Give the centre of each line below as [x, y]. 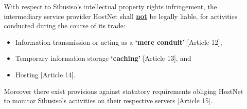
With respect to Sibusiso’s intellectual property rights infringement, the [111, 6]
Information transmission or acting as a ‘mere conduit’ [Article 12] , [119, 42]
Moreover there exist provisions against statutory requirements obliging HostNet [124, 91]
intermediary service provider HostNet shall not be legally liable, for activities [121, 16]
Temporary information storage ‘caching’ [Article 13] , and [103, 58]
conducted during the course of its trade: [65, 26]
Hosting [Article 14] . [45, 74]
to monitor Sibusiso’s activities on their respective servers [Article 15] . [108, 100]
